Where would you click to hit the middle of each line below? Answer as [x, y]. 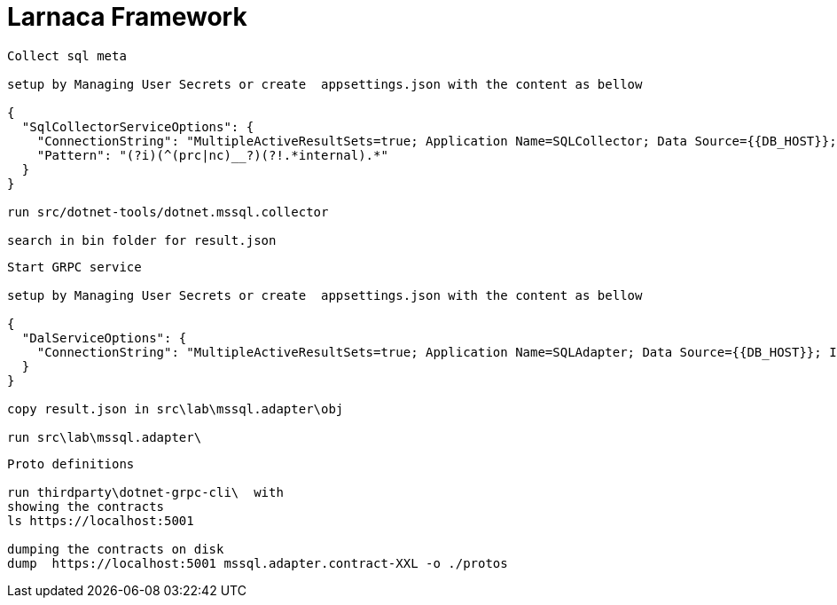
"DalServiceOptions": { [104, 338]
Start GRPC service [74, 267]
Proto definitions [71, 464]
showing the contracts [86, 506]
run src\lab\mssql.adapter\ [105, 437]
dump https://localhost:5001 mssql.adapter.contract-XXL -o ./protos [258, 563]
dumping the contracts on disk [116, 549]
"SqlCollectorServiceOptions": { [138, 126]
